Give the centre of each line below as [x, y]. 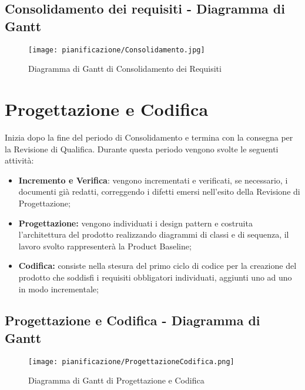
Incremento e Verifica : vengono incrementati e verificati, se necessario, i [153, 180]
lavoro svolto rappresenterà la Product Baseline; [105, 246]
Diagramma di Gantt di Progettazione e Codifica [116, 380]
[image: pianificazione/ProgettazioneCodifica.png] [131, 361]
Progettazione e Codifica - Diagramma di [133, 320]
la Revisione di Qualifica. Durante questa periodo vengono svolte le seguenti [142, 149]
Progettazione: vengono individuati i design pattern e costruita [135, 223]
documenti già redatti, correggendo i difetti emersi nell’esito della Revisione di [159, 191]
